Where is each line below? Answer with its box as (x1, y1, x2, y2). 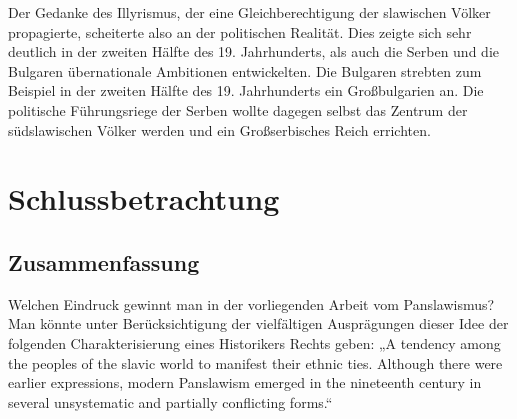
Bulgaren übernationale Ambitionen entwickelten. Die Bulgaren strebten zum (8, 60, 482, 81)
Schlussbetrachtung (8, 178, 280, 219)
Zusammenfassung (8, 246, 200, 277)
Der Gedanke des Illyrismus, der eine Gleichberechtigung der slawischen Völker (8, 2, 491, 22)
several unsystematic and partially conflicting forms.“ (8, 391, 333, 412)
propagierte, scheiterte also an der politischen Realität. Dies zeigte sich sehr (8, 21, 472, 42)
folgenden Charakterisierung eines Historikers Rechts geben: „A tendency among (8, 332, 501, 353)
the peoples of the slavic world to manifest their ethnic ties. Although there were (8, 352, 503, 373)
